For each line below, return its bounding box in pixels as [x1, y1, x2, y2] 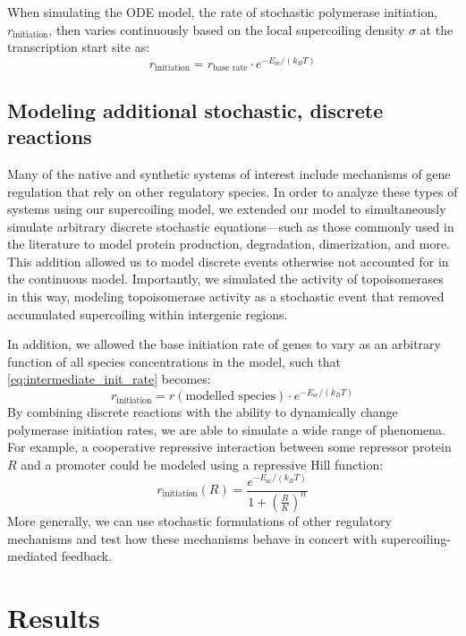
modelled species [185, 390, 275, 403]
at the [419, 20, 453, 38]
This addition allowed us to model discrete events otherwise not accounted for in [7, 251, 449, 270]
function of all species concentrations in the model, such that [7, 352, 341, 370]
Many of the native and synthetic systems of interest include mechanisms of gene [7, 164, 451, 182]
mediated [7, 547, 57, 565]
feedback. [61, 547, 113, 565]
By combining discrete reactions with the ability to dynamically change [7, 403, 398, 421]
